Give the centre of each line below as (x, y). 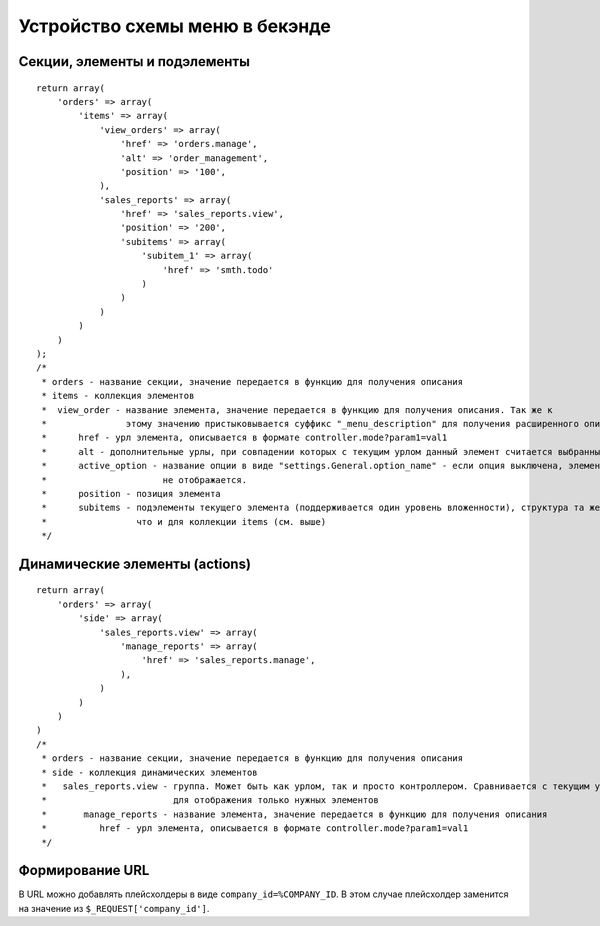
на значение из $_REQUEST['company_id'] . (114, 908)
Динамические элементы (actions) (135, 563)
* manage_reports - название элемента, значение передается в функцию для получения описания (294, 814)
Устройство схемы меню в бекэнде (175, 26)
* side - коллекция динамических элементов (150, 772)
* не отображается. (144, 479)
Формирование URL (84, 870)
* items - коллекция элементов (118, 396)
